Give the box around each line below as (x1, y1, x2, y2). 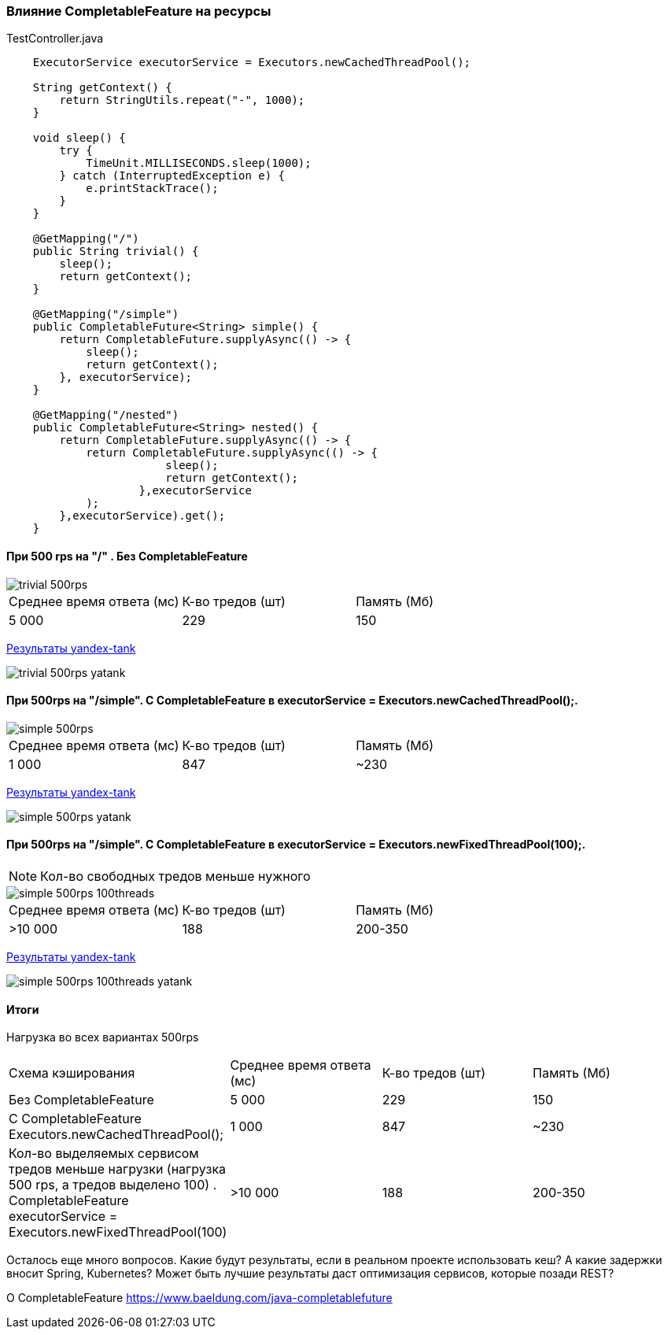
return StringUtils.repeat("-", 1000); (59, 94, 305, 107)
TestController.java (6, 31, 104, 46)
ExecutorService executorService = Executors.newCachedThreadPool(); (32, 56, 471, 69)
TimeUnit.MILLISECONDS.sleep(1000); (86, 157, 312, 170)
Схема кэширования (9, 1065, 135, 1082)
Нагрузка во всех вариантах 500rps (6, 1030, 199, 1045)
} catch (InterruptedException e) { (59, 169, 286, 183)
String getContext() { (32, 81, 172, 94)
